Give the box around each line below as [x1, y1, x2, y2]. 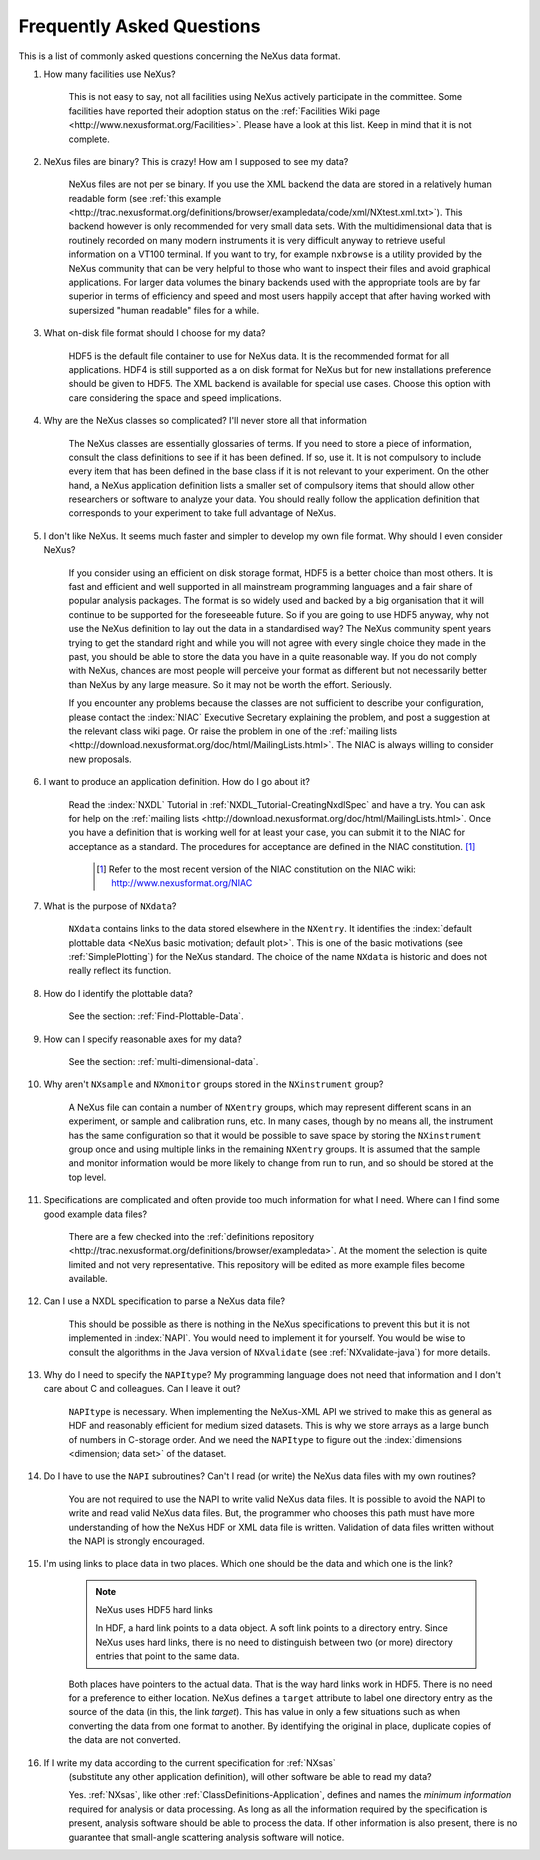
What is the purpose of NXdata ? [43, 900, 177, 912]
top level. [68, 1171, 107, 1183]
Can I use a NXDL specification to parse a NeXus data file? [43, 1295, 285, 1307]
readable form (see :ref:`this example [68, 192, 222, 204]
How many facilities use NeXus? [43, 68, 176, 80]
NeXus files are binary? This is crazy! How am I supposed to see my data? [43, 155, 349, 167]
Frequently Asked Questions [18, 15, 261, 37]
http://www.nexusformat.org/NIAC [111, 877, 253, 889]
